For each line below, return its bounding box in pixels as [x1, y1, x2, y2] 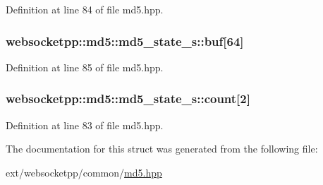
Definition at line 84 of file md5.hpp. [6, 2, 164, 16]
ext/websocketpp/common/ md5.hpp [6, 165, 162, 179]
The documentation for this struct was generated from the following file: [6, 141, 318, 156]
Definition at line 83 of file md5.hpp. [6, 117, 164, 132]
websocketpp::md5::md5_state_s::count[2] [6, 90, 250, 107]
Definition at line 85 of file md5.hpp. [6, 59, 164, 74]
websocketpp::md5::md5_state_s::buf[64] [6, 32, 244, 49]
